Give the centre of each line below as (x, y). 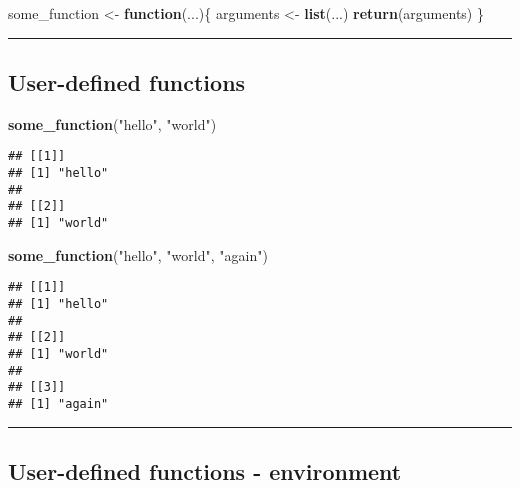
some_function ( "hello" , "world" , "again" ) (138, 254)
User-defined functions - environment (205, 470)
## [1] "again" (58, 403)
